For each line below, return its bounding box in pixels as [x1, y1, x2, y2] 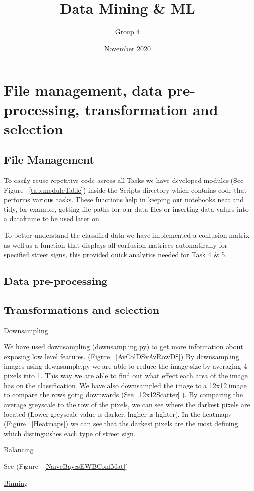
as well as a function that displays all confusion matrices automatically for [4, 239, 228, 250]
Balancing [4, 444, 34, 455]
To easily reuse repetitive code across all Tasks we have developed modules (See [4, 175, 244, 185]
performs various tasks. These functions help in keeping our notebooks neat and [4, 194, 244, 205]
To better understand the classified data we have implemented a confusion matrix [4, 230, 250, 240]
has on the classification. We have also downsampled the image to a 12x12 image [4, 380, 247, 390]
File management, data [4, 80, 162, 100]
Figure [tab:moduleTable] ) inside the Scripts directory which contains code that [4, 184, 247, 195]
